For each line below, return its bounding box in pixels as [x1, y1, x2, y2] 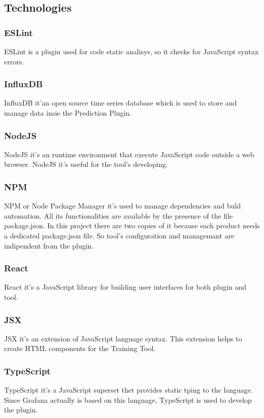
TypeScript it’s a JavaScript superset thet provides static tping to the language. [4, 385, 253, 395]
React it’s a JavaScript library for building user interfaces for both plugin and [4, 282, 246, 292]
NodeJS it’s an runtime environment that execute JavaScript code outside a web [4, 149, 254, 159]
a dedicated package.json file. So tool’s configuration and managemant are [4, 230, 235, 240]
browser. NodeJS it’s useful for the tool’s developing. [4, 159, 168, 169]
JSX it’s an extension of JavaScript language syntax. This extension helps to [4, 333, 242, 343]
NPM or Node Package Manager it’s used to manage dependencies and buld [4, 200, 241, 211]
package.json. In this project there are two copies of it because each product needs [4, 220, 260, 231]
